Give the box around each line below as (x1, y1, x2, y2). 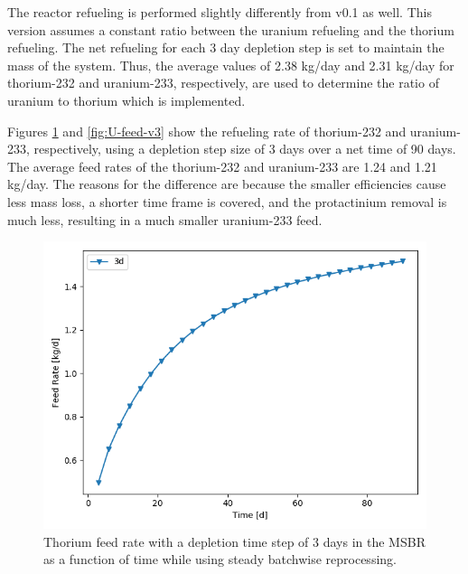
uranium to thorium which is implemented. (7, 90, 246, 109)
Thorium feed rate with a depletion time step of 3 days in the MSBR (43, 532, 426, 550)
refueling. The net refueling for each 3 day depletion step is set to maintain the (7, 38, 445, 57)
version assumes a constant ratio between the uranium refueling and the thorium (7, 20, 454, 39)
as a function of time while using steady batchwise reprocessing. (43, 550, 397, 569)
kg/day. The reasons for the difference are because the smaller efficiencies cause (7, 174, 446, 193)
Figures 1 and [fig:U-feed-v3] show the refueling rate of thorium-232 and (7, 121, 407, 140)
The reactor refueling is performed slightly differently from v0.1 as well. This (7, 3, 432, 21)
